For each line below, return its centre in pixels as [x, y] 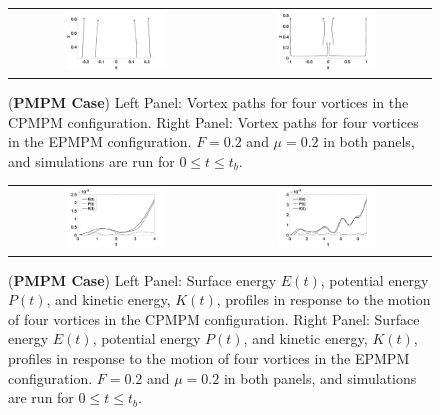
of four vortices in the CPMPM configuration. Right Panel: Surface [214, 318]
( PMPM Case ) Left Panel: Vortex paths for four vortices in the [208, 102]
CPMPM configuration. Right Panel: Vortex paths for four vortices [213, 121]
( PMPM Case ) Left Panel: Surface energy [142, 279]
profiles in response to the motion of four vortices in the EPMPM [209, 357]
